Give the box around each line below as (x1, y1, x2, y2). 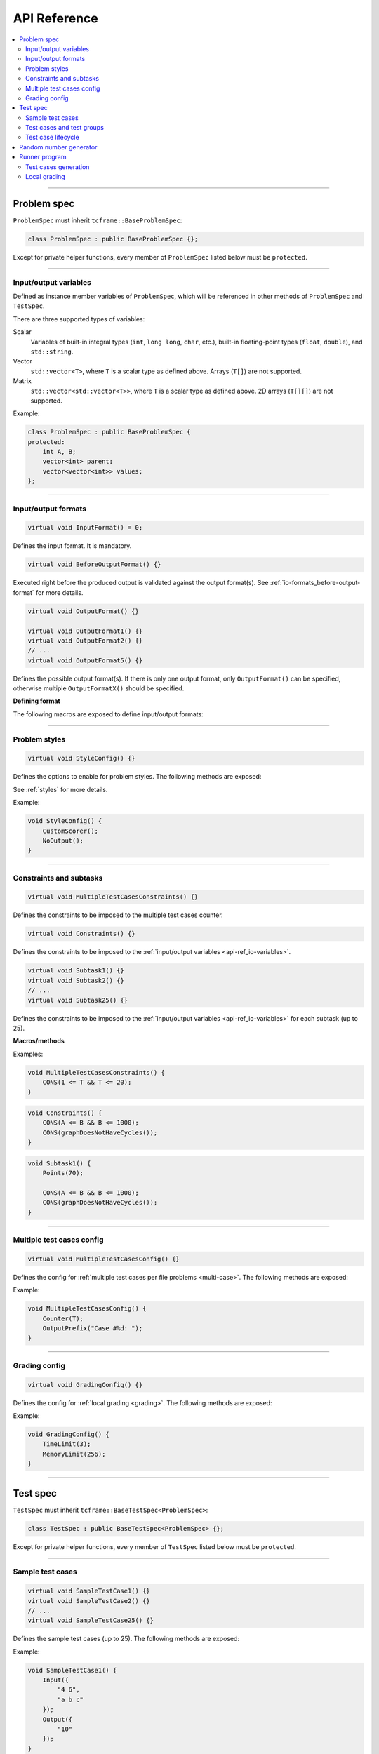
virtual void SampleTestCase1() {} (27, 1587, 150, 1595)
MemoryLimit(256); (42, 1450, 106, 1458)
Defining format (13, 697, 61, 705)
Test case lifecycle (25, 133, 80, 142)
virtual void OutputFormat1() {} (27, 627, 143, 635)
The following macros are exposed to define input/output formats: (13, 709, 204, 718)
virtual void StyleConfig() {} (27, 754, 136, 763)
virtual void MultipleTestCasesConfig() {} (27, 1254, 180, 1263)
